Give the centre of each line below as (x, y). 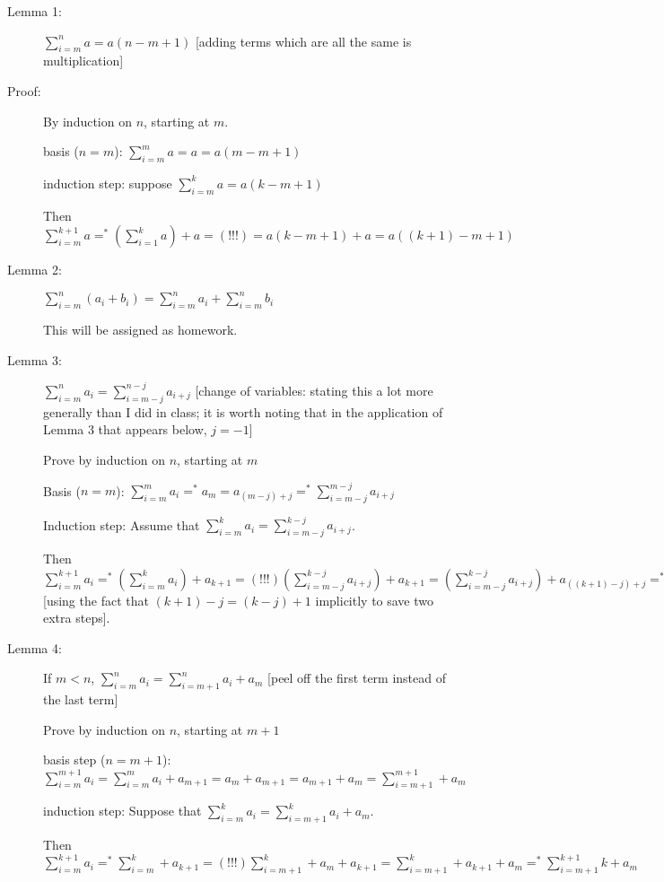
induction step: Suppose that (122, 811)
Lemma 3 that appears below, (125, 429)
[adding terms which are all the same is (303, 41)
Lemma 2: (35, 270)
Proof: (24, 90)
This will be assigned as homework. (140, 330)
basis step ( (74, 760)
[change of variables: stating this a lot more (314, 390)
